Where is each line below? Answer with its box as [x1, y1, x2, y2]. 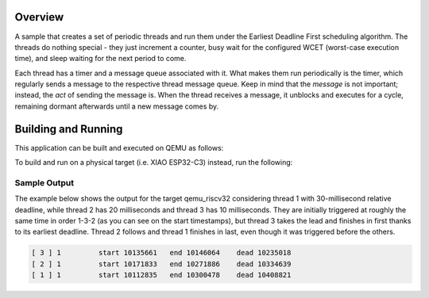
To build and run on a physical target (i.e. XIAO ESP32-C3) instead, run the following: [14, 158, 293, 167]
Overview [14, 10, 64, 24]
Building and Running [14, 122, 123, 136]
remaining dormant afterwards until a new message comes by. [14, 101, 219, 111]
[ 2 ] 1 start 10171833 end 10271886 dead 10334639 [31, 259, 292, 269]
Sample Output [14, 177, 75, 188]
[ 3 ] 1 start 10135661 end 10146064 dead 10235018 [31, 248, 292, 258]
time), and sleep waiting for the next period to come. [14, 54, 187, 63]
